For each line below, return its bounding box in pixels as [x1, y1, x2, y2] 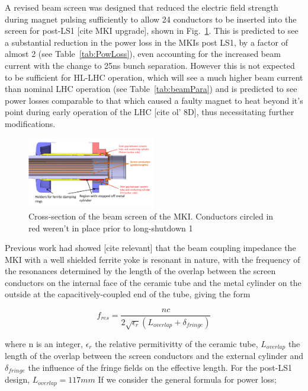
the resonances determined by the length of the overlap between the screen [5, 265, 276, 277]
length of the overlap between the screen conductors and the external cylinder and [5, 349, 303, 362]
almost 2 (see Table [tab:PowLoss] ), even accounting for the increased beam [5, 47, 281, 60]
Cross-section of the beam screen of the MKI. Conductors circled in [28, 209, 274, 222]
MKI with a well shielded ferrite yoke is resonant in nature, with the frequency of [5, 253, 300, 265]
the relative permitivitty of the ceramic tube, [95, 337, 258, 349]
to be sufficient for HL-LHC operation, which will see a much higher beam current [5, 71, 303, 83]
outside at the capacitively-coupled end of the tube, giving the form [5, 288, 251, 300]
